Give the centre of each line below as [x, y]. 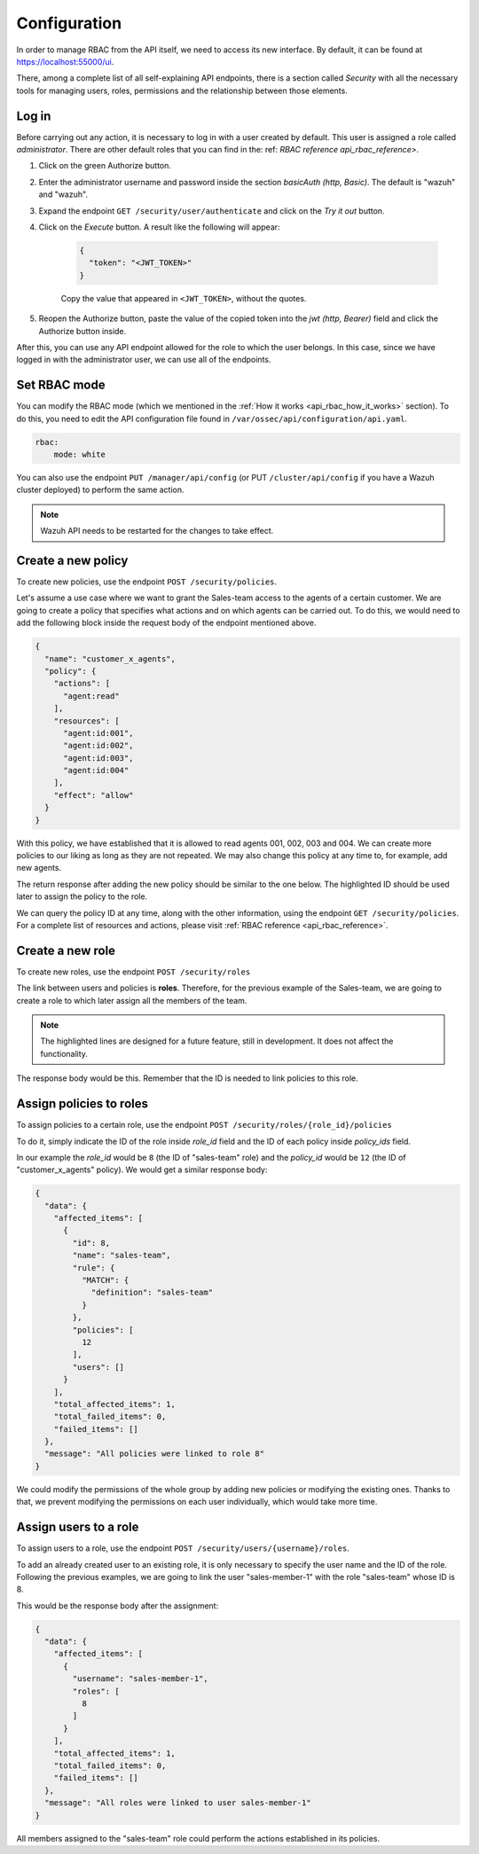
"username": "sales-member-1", [140, 1679]
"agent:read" [91, 696]
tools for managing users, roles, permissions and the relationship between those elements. [182, 90]
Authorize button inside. [82, 331]
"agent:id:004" [96, 771]
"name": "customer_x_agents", [110, 659]
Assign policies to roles [82, 1104]
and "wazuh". [63, 194]
